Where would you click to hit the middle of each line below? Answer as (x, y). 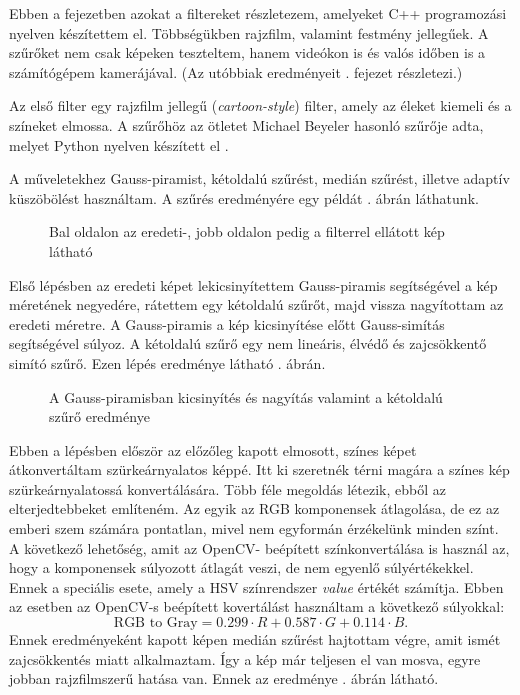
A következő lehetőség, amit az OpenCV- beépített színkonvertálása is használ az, (259, 547)
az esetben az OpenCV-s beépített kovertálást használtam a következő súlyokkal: (257, 606)
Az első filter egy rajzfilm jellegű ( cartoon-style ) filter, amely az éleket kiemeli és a (260, 105)
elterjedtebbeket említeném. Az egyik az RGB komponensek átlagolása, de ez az (254, 508)
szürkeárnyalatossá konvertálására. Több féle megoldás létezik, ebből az (227, 488)
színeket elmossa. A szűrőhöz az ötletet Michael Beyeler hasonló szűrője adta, (246, 124)
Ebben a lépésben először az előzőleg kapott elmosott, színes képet (213, 449)
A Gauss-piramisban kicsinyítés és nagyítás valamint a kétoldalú (246, 396)
